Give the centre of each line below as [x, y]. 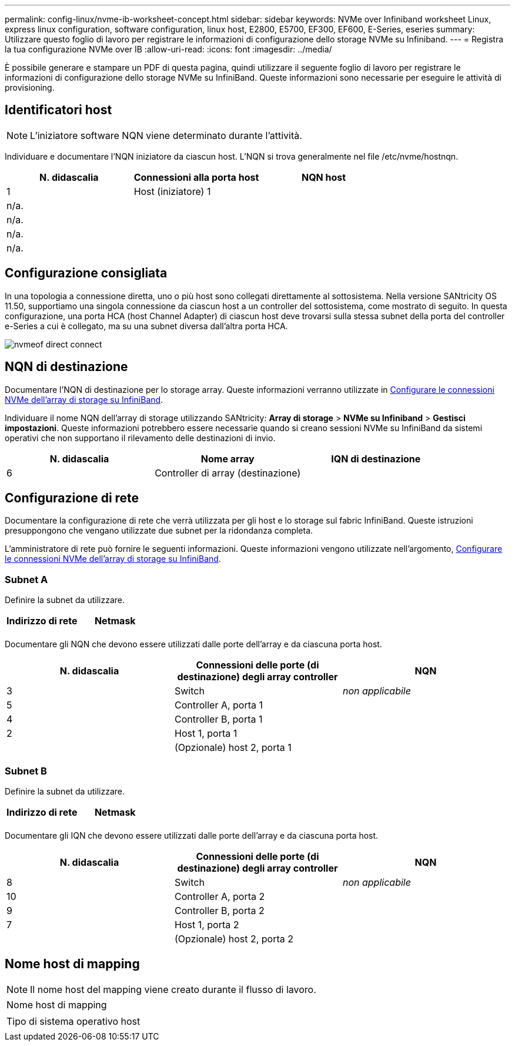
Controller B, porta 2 [219, 910]
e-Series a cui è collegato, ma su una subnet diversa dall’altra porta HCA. [146, 326]
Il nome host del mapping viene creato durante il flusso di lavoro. [173, 989]
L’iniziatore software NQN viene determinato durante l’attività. [166, 135]
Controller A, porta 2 [220, 896]
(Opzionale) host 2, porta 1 [233, 748]
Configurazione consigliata [86, 273]
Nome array [228, 459]
